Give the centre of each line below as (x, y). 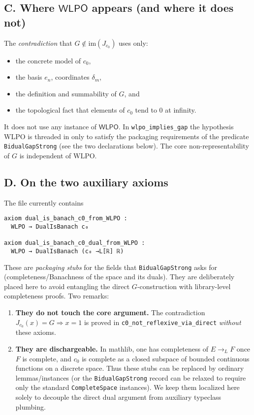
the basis (29, 77)
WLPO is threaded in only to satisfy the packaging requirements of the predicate (127, 136)
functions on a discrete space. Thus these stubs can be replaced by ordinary (130, 368)
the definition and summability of (66, 93)
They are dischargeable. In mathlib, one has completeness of (112, 349)
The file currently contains (44, 202)
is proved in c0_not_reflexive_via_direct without (162, 322)
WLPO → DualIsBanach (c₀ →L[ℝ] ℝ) (67, 251)
